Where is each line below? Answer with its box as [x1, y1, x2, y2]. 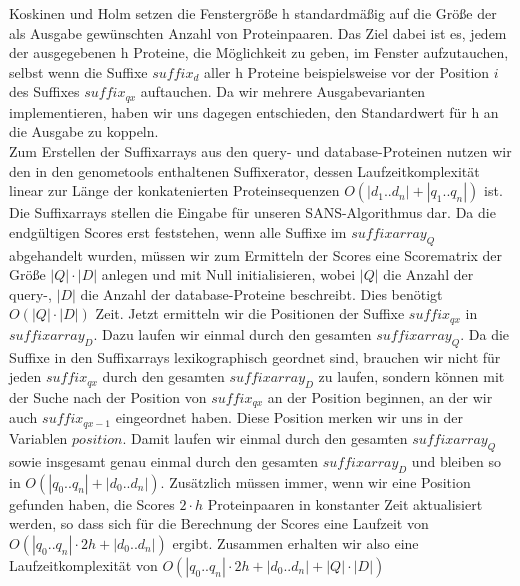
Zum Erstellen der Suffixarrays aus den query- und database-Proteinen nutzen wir [9, 141, 512, 162]
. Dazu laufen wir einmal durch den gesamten [93, 323, 372, 344]
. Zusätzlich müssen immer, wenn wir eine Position [160, 471, 471, 492]
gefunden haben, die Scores [9, 493, 175, 514]
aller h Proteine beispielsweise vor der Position [204, 61, 490, 82]
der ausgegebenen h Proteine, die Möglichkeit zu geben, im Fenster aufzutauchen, [9, 42, 509, 63]
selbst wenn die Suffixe [9, 61, 148, 82]
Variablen [9, 427, 68, 448]
